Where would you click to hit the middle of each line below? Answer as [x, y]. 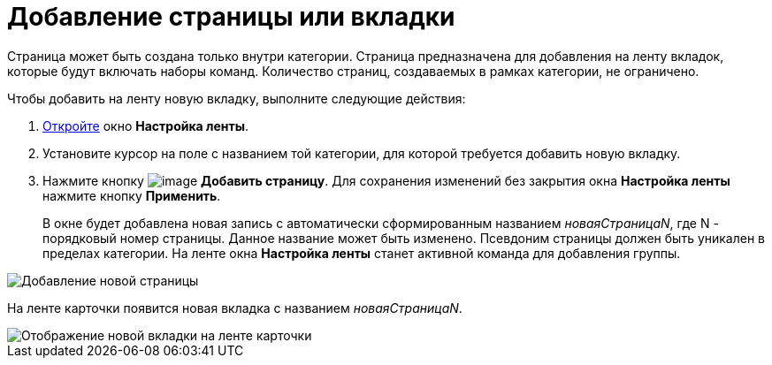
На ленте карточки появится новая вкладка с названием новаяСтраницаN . [235, 308]
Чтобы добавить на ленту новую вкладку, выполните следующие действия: [237, 98]
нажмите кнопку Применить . [132, 195]
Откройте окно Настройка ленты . [146, 125]
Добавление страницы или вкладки [231, 17]
